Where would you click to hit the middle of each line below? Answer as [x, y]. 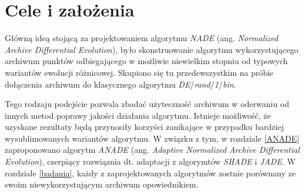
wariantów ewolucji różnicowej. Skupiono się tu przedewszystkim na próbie [139, 72]
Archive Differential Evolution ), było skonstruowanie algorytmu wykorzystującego [152, 49]
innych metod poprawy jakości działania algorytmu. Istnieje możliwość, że [138, 115]
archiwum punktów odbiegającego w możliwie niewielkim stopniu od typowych [146, 61]
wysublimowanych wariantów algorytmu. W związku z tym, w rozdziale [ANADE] [152, 138]
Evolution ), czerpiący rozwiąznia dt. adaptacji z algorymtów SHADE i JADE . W [150, 161]
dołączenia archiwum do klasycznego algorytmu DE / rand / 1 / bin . [120, 84]
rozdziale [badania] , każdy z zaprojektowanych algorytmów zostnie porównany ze [150, 173]
